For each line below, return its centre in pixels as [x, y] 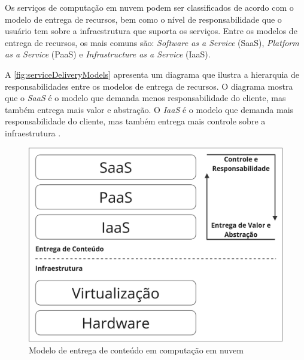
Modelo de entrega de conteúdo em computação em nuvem [136, 350]
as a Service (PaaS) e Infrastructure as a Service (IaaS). [108, 54]
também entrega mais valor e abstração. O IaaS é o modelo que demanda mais [149, 109]
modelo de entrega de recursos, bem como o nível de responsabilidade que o [143, 19]
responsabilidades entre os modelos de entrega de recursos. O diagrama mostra [149, 86]
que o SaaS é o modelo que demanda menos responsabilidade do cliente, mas [145, 98]
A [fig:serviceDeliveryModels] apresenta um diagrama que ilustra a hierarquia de [152, 74]
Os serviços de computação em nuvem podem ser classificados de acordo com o [149, 7]
